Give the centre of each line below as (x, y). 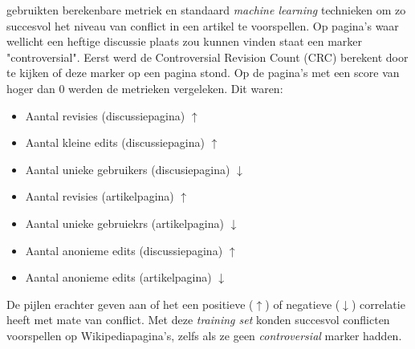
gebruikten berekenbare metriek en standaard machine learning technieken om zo (206, 10)
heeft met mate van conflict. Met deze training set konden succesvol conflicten (198, 320)
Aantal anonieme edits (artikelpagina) (118, 277)
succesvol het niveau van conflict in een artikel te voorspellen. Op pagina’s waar (203, 25)
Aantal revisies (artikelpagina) (100, 196)
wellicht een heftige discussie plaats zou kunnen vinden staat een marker (184, 41)
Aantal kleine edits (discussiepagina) (115, 142)
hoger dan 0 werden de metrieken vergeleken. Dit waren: (145, 88)
